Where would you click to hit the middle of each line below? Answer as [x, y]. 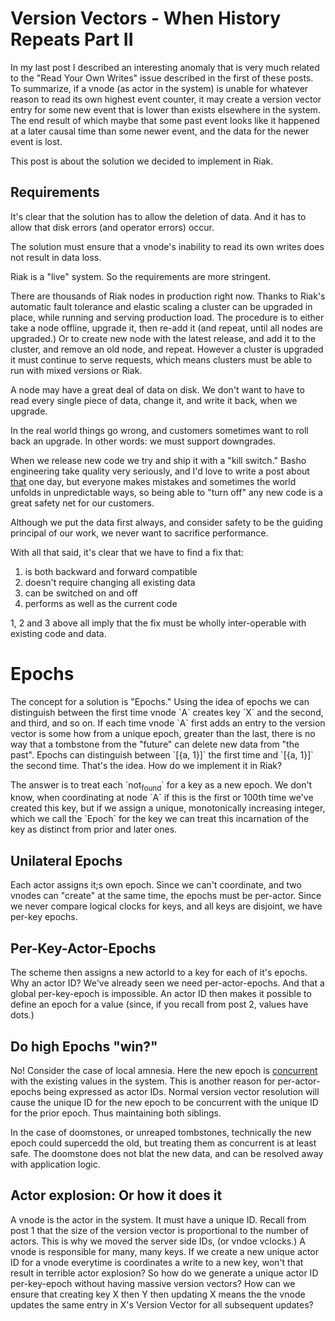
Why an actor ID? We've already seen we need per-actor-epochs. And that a [167, 983]
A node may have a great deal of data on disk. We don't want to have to [157, 389]
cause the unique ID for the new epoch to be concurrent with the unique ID [164, 1102]
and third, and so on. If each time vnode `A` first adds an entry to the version [168, 723]
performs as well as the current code [101, 603]
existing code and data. [58, 633]
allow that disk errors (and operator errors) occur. [112, 227]
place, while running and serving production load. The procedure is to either [167, 317]
